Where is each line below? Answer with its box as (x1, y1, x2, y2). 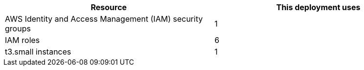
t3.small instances (5, 47, 71, 56)
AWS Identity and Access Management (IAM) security (5, 14, 203, 24)
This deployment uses (276, 2, 361, 12)
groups (5, 24, 31, 33)
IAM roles (5, 35, 40, 45)
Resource (90, 2, 127, 12)
